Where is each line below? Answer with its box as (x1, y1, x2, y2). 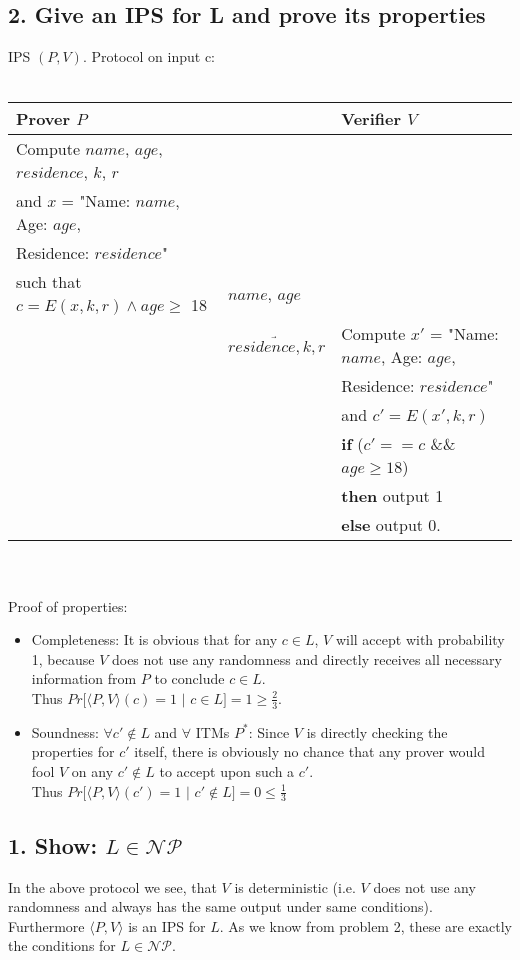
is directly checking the (306, 721, 448, 742)
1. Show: (8, 829, 98, 860)
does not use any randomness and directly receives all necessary (111, 648, 502, 669)
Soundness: (31, 721, 99, 742)
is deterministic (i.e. (234, 876, 356, 897)
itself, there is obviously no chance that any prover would (134, 741, 485, 762)
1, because (31, 648, 95, 669)
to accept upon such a (159, 760, 295, 781)
